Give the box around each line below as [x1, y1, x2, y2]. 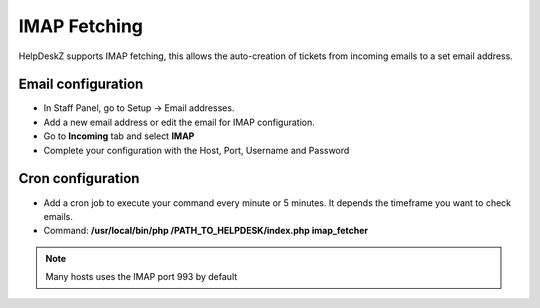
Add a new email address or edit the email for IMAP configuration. [43, 116, 315, 128]
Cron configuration [18, 170, 140, 187]
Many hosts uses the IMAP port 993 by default [45, 271, 238, 283]
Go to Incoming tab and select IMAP [43, 130, 195, 142]
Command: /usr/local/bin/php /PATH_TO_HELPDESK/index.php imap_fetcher [43, 225, 369, 237]
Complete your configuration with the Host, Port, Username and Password [43, 144, 350, 156]
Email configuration [18, 76, 144, 93]
